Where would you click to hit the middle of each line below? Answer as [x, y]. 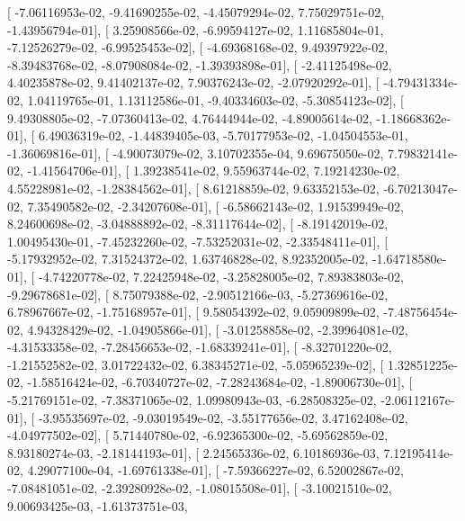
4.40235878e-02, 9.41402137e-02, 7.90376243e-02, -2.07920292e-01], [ [193, 82]
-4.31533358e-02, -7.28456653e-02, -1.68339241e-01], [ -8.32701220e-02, [200, 347]
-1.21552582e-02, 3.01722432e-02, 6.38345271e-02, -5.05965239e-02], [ [196, 364]
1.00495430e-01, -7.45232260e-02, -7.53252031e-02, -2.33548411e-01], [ [198, 241]
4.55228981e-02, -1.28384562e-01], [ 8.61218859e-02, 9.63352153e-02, [193, 188]
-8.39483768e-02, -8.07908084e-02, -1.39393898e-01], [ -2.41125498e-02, [200, 64]
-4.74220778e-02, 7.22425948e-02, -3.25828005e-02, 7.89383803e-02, [221, 276]
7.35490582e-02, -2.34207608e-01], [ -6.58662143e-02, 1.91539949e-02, [215, 206]
